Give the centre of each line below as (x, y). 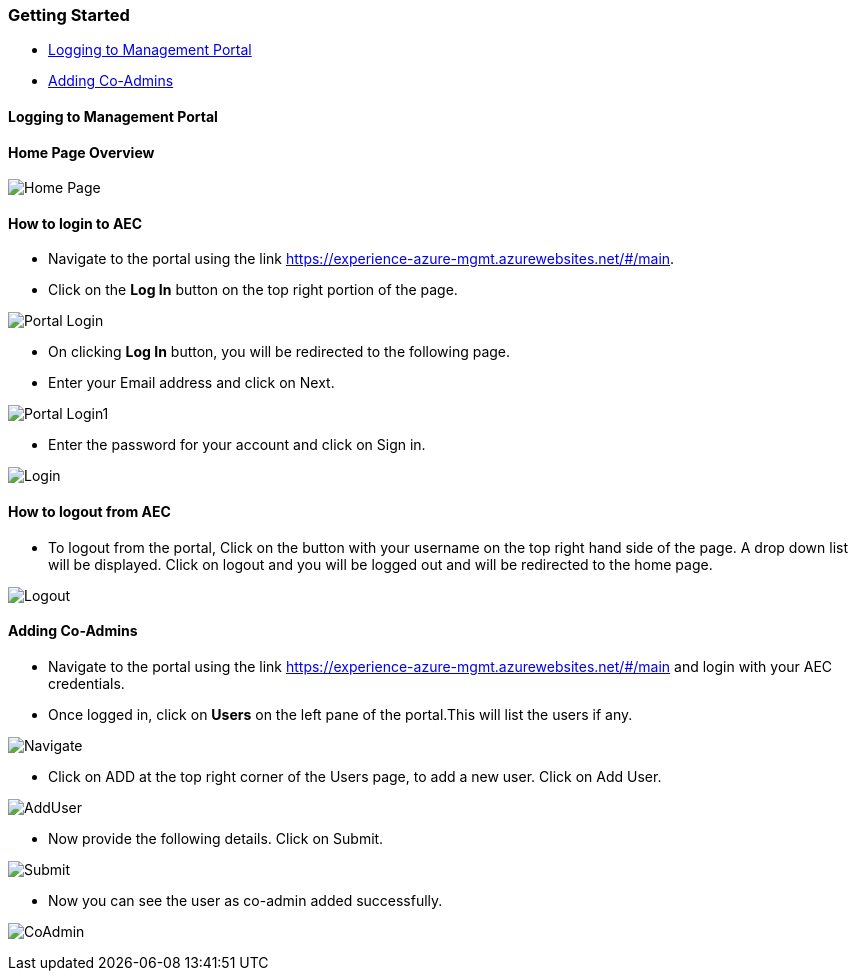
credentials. (86, 683)
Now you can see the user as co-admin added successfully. (245, 900)
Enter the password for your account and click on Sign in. (237, 445)
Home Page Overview (81, 152)
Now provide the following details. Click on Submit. (216, 838)
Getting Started (69, 15)
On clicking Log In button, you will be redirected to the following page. (279, 352)
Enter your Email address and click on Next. (191, 383)
